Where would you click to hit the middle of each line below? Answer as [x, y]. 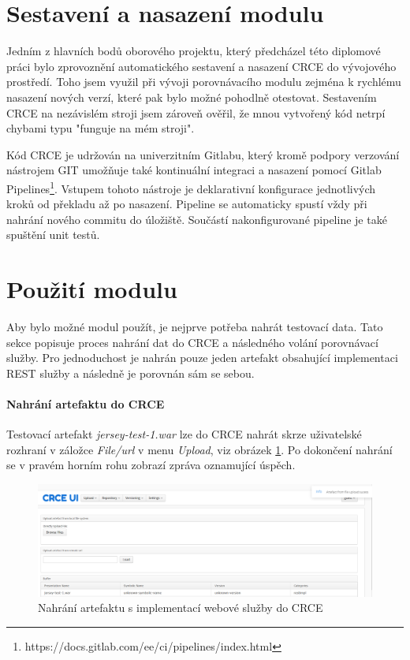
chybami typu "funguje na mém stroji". [101, 128]
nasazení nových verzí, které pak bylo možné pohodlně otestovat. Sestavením [192, 97]
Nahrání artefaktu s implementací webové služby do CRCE [181, 608]
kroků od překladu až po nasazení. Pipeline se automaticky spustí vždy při [187, 204]
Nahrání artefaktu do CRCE [86, 404]
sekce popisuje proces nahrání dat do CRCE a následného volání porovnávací [192, 342]
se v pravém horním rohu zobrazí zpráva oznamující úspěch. [151, 465]
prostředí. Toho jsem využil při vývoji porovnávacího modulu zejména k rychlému [204, 82]
